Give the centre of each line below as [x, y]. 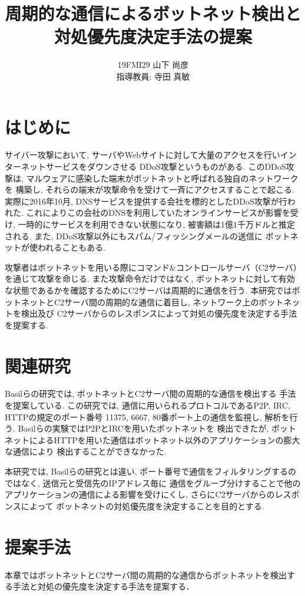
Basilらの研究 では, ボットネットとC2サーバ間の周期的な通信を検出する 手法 [150, 394]
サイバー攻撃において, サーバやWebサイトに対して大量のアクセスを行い [142, 155]
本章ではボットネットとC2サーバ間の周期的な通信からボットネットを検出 [146, 574]
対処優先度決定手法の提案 [153, 36]
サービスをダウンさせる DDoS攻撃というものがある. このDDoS [166, 167]
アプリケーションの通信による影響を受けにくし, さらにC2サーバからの [140, 494]
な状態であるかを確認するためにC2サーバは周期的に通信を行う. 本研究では [148, 290]
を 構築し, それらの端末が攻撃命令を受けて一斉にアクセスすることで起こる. [150, 190]
